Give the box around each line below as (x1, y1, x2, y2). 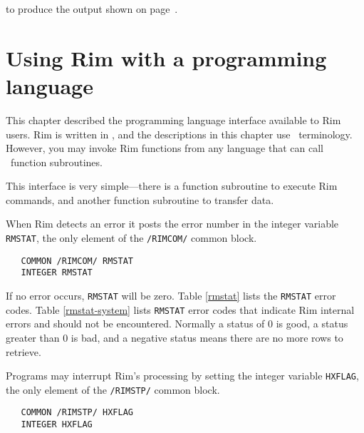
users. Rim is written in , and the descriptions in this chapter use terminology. (6, 126, 353, 141)
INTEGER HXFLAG (21, 419, 93, 430)
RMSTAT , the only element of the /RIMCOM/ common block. (6, 230, 257, 245)
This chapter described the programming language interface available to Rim (6, 112, 341, 127)
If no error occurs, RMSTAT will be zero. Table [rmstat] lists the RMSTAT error (6, 288, 336, 303)
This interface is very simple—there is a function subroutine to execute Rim (6, 178, 338, 193)
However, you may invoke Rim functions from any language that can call (6, 141, 323, 156)
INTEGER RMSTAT (21, 268, 93, 278)
